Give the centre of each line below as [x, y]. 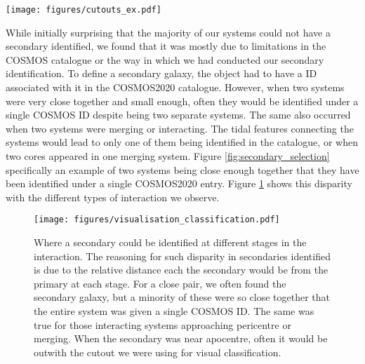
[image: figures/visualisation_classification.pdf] [157, 220]
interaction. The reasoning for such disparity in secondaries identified [182, 256]
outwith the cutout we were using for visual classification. [158, 352]
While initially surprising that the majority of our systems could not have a [168, 32]
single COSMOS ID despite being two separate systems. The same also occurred [178, 115]
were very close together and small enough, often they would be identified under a [182, 101]
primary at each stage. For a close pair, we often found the [160, 283]
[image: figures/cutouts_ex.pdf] [84, 10]
